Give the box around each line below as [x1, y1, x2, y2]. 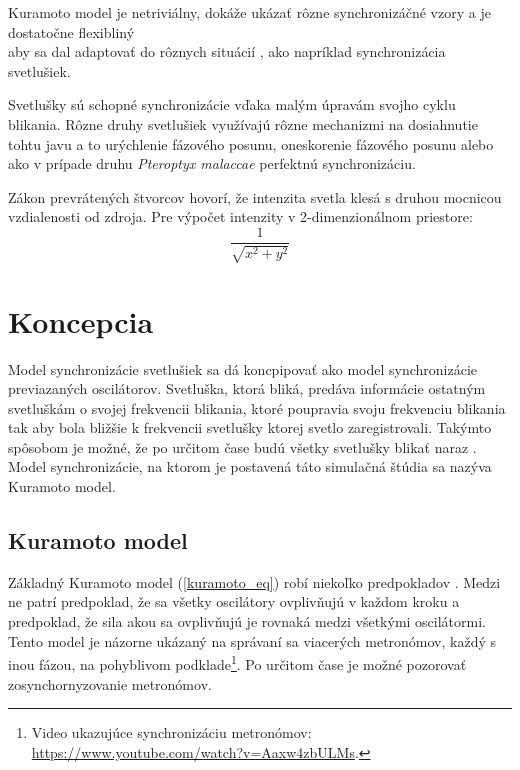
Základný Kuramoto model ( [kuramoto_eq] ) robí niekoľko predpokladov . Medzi [8, 571, 501, 592]
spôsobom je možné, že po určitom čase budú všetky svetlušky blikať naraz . [8, 436, 477, 457]
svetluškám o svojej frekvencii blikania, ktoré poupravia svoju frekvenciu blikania [8, 397, 506, 418]
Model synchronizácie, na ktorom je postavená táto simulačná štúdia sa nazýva [8, 456, 492, 477]
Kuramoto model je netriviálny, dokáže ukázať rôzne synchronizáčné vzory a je [8, 2, 491, 22]
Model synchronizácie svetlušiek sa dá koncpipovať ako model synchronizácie [8, 358, 478, 379]
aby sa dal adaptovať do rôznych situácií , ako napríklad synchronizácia [8, 41, 446, 62]
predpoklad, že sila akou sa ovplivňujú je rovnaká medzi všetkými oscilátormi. [8, 611, 487, 632]
